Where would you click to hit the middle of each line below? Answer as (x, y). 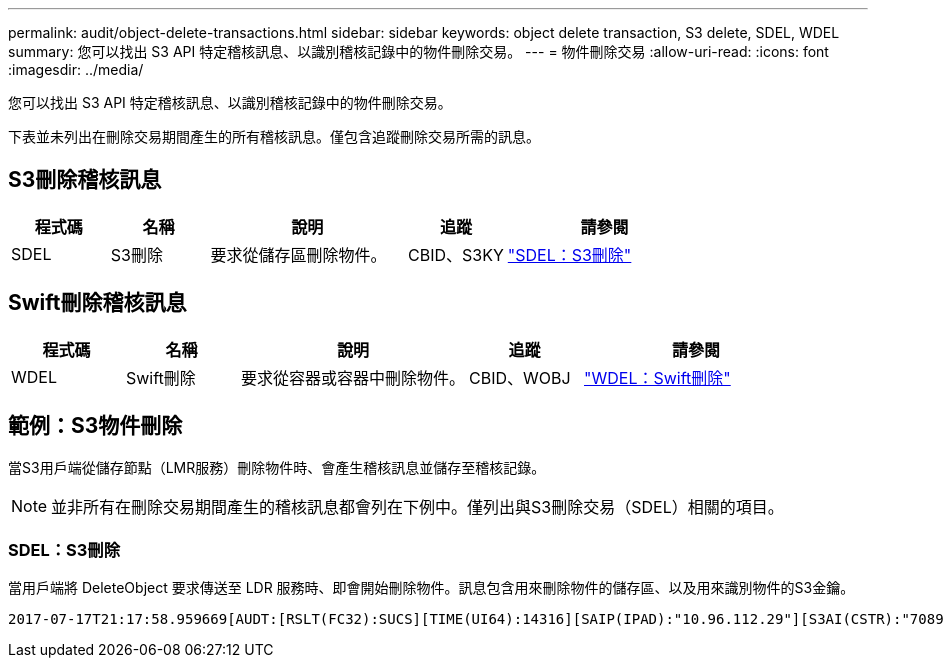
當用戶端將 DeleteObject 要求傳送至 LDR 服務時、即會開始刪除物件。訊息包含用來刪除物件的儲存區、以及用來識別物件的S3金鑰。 (431, 588)
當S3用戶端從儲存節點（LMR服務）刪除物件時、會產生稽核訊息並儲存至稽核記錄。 (277, 467)
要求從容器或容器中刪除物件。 (353, 377)
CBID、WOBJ (520, 377)
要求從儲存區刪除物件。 (298, 254)
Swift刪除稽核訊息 (97, 303)
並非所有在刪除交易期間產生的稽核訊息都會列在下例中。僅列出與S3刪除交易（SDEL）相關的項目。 (417, 506)
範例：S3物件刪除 (95, 426)
